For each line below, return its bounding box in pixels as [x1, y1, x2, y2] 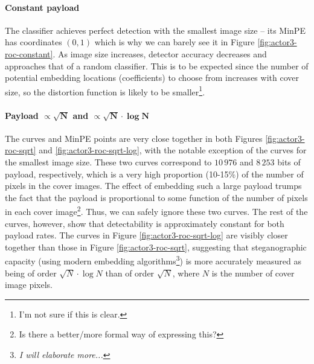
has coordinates [5, 36, 62, 48]
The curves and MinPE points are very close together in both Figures [5, 132, 263, 144]
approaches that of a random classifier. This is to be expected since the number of [5, 59, 309, 72]
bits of [277, 156, 301, 168]
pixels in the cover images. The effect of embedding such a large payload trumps [5, 179, 302, 192]
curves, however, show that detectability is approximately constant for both [5, 217, 284, 229]
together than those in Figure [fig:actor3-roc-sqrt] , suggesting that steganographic [5, 240, 307, 253]
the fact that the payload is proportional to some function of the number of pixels [5, 191, 308, 203]
